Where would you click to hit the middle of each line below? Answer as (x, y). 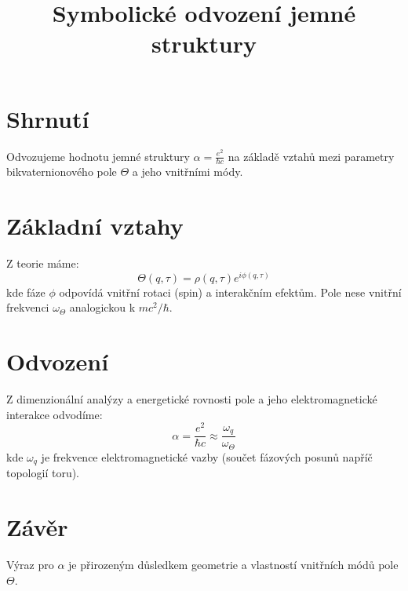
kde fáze (26, 292)
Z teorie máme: (43, 263)
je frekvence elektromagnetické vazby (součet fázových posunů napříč (207, 456)
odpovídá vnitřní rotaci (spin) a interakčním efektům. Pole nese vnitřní (230, 292)
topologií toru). (43, 473)
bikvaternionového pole (62, 171)
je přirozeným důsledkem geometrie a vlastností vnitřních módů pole (233, 564)
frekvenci (28, 307)
